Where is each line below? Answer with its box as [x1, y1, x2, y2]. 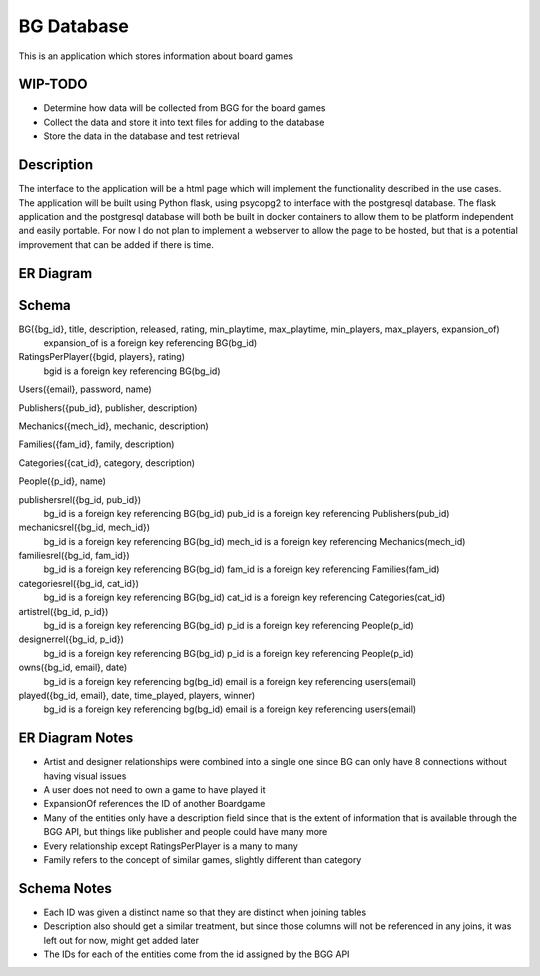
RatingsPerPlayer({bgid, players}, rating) [18, 351, 185, 363]
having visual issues [43, 770, 127, 782]
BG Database [18, 15, 129, 37]
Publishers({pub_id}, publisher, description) [18, 401, 198, 414]
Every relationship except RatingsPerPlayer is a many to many [43, 840, 299, 852]
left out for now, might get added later [43, 934, 200, 946]
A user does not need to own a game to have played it [43, 784, 266, 796]
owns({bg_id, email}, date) [18, 661, 128, 674]
